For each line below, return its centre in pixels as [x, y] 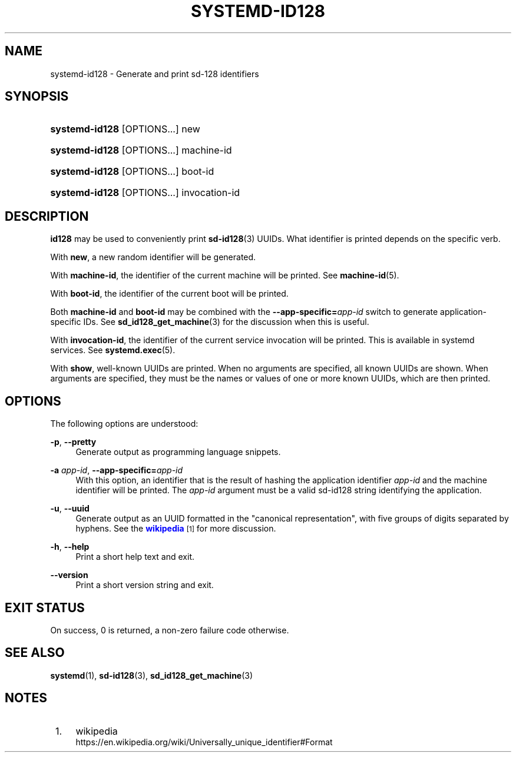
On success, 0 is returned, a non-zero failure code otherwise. [170, 630]
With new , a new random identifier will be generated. [153, 257]
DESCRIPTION [47, 216]
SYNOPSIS [37, 97]
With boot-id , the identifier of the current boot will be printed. [169, 294]
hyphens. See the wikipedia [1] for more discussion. [176, 529]
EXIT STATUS [45, 607]
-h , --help [70, 547]
